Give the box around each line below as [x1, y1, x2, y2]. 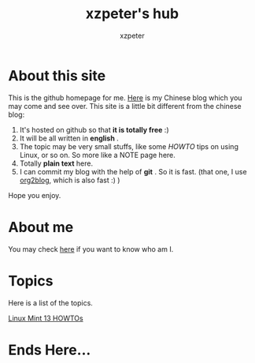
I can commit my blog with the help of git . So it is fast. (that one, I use [19, 167, 247, 176]
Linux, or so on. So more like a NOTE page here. [19, 150, 176, 159]
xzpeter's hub [85, 5, 179, 23]
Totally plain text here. [19, 159, 94, 168]
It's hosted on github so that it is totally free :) [19, 125, 169, 134]
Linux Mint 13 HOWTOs [8, 313, 84, 323]
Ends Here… [8, 341, 91, 359]
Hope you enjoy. [8, 190, 61, 200]
